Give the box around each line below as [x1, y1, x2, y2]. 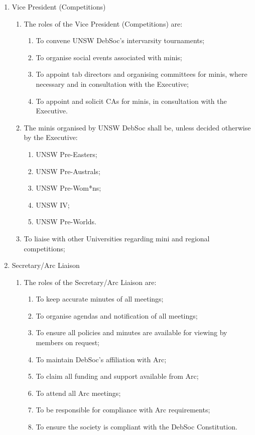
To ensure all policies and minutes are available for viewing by [36, 327, 227, 338]
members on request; [36, 337, 99, 348]
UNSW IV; [36, 199, 70, 210]
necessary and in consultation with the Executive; [36, 78, 189, 89]
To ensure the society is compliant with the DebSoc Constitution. [36, 421, 237, 432]
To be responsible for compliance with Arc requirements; [36, 404, 210, 415]
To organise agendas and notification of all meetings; [36, 310, 198, 321]
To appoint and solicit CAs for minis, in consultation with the [36, 95, 227, 106]
